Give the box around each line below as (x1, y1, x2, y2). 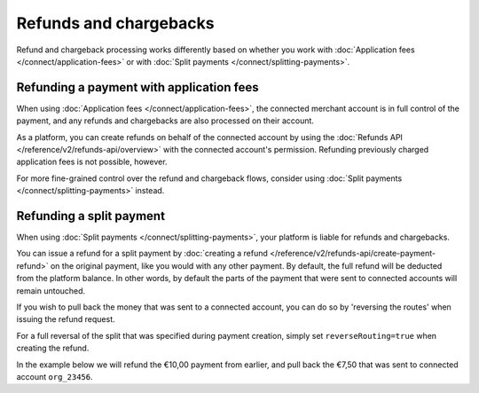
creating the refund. (16, 342, 90, 354)
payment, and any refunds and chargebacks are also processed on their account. (16, 115, 315, 126)
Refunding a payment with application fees (16, 80, 259, 95)
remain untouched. (16, 285, 86, 296)
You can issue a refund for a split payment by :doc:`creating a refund (16, 248, 268, 259)
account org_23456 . (16, 372, 93, 381)
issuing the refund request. (16, 314, 115, 325)
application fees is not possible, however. (16, 156, 168, 168)
